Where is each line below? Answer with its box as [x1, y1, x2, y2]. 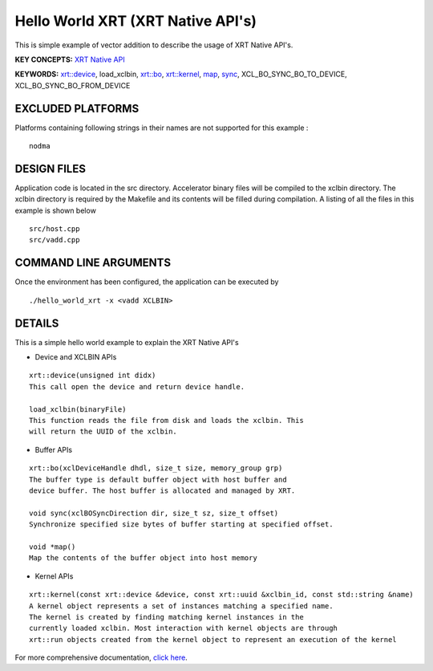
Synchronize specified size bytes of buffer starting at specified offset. [29, 520, 334, 529]
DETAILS [14, 316, 59, 330]
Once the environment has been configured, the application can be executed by [14, 277, 279, 287]
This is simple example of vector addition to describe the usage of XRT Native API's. [14, 40, 293, 50]
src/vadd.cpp [29, 235, 80, 245]
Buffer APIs [34, 445, 72, 454]
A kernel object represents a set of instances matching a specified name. [29, 601, 334, 610]
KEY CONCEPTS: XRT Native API [14, 55, 125, 64]
